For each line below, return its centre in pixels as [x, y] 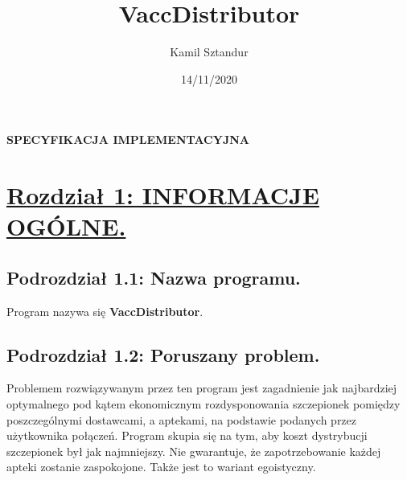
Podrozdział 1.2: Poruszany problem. [163, 354]
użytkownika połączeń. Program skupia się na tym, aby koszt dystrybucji [187, 435]
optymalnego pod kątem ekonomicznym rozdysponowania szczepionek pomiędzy [203, 404]
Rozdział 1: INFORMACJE [163, 195]
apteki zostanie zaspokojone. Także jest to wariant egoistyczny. [161, 467]
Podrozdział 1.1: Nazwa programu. [154, 277]
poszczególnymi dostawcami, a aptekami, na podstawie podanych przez [182, 419]
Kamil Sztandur [209, 52]
